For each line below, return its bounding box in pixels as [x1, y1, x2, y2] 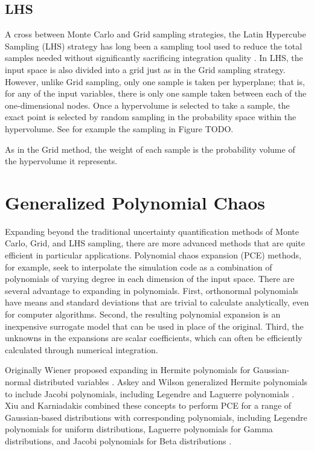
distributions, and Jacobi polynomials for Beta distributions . [5, 434, 232, 447]
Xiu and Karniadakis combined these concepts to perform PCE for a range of [5, 399, 292, 412]
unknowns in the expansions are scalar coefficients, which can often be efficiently [5, 331, 303, 344]
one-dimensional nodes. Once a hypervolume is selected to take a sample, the [5, 98, 290, 111]
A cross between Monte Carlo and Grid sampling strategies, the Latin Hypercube [5, 28, 306, 40]
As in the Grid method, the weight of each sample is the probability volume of [5, 142, 295, 155]
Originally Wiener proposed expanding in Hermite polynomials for [5, 363, 251, 376]
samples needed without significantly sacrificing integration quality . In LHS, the [5, 51, 303, 64]
